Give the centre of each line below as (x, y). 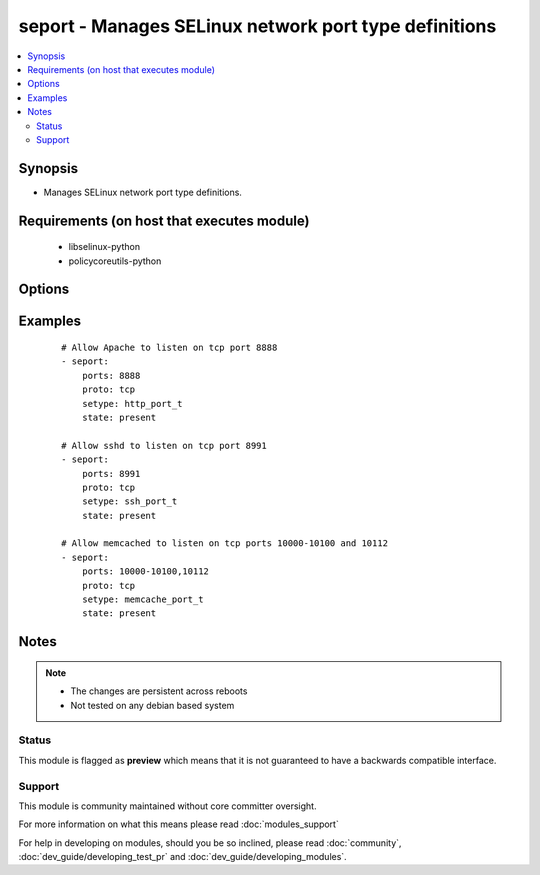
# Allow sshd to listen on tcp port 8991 (164, 445)
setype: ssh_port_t (129, 501)
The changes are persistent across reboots (159, 691)
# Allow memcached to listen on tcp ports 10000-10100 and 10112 (225, 543)
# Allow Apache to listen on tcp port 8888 (169, 348)
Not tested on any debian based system (152, 705)
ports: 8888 (111, 375)
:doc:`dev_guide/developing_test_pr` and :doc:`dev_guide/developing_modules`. (182, 857)
